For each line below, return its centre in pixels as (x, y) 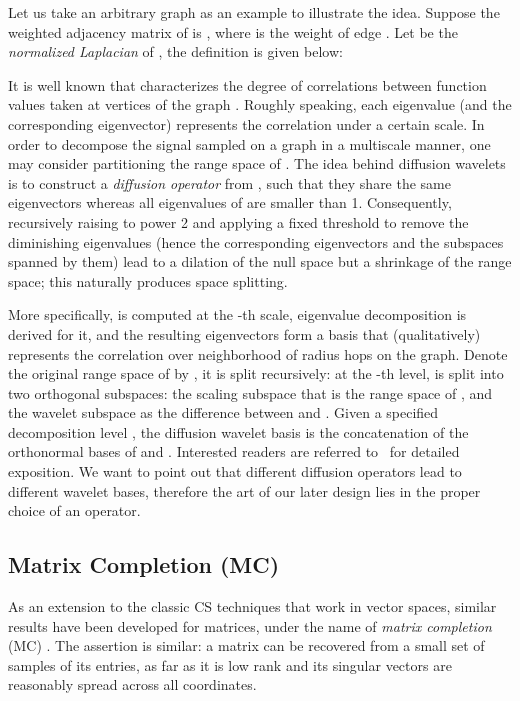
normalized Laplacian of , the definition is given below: (175, 51)
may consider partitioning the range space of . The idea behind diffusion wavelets (257, 163)
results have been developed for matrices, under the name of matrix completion (250, 625)
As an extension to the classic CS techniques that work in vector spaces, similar (252, 606)
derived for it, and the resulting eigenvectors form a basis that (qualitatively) (244, 333)
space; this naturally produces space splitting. (148, 280)
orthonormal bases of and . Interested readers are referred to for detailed (234, 451)
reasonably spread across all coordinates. (132, 684)
